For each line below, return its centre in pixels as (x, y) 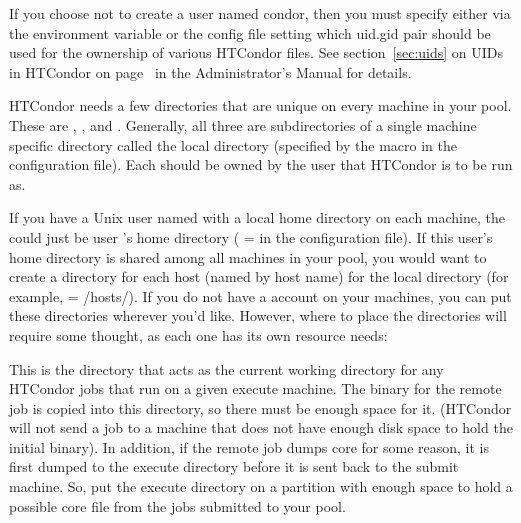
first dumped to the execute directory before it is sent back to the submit (234, 466)
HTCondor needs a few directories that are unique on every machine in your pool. (260, 105)
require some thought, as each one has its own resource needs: (198, 334)
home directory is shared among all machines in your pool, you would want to (248, 256)
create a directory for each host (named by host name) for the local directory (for (259, 276)
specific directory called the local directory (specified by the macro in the (233, 144)
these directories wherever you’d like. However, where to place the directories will (258, 315)
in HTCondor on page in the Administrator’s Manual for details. (210, 71)
